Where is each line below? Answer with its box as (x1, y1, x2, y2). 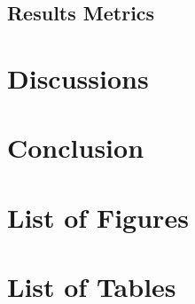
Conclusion (7, 129, 144, 166)
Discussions (7, 59, 149, 96)
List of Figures (7, 199, 189, 235)
